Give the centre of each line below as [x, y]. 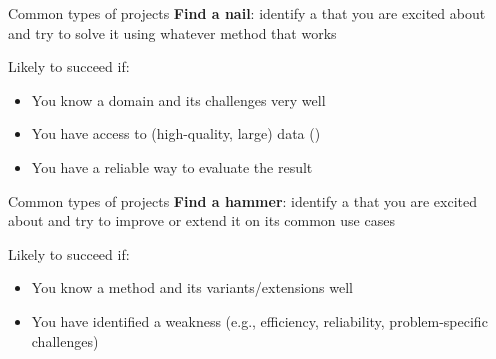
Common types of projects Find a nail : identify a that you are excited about [247, 13]
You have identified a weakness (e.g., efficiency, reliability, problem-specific [259, 320]
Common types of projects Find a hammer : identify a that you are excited [243, 200]
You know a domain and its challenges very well [178, 99]
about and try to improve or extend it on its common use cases [201, 220]
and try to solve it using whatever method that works [172, 32]
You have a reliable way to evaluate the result [172, 166]
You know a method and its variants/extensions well [192, 287]
